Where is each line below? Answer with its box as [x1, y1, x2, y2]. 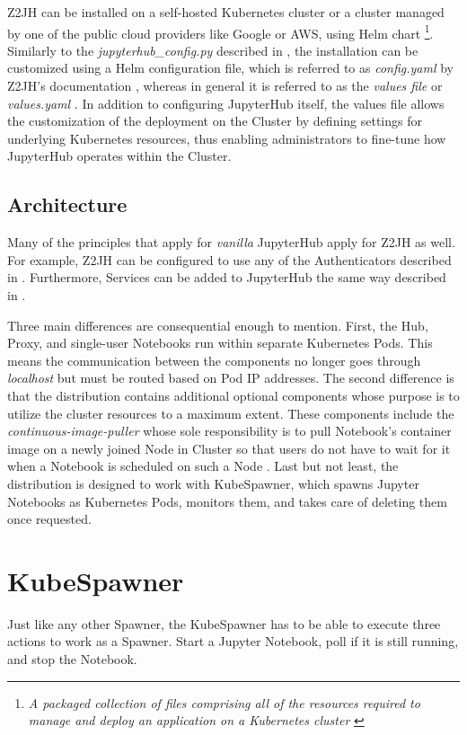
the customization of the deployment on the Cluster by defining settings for [7, 111, 422, 130]
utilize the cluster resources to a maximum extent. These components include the [7, 403, 454, 422]
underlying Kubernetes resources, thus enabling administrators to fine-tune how [7, 128, 446, 147]
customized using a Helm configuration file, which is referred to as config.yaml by [7, 58, 454, 77]
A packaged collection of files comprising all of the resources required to [28, 693, 420, 712]
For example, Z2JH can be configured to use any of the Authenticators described [7, 250, 452, 269]
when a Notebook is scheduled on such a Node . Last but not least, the [7, 456, 399, 475]
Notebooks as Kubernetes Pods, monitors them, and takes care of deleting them [7, 491, 447, 510]
